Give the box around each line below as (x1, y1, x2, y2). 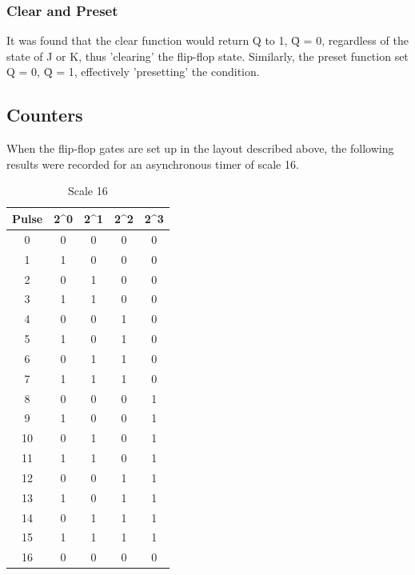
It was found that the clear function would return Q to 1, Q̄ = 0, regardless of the (6, 32, 409, 49)
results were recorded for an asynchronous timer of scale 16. (6, 155, 299, 172)
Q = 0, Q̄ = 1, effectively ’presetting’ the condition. (6, 63, 260, 80)
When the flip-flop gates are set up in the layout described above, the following (6, 140, 394, 157)
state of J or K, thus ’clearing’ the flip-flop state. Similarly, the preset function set (6, 47, 409, 64)
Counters (6, 102, 83, 127)
